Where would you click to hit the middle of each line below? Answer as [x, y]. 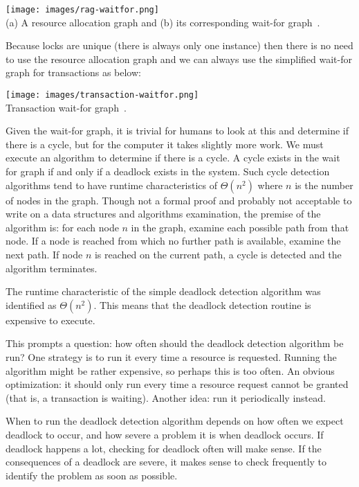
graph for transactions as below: [73, 72]
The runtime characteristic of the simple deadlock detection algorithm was [163, 291]
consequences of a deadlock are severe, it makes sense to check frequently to [166, 462]
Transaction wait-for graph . [66, 107]
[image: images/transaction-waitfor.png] [102, 95]
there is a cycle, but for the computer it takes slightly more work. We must [165, 144]
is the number [324, 185]
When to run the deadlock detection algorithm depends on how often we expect [175, 421]
